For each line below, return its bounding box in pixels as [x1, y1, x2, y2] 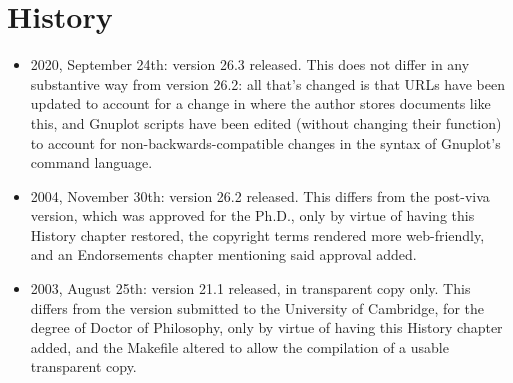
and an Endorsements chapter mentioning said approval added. [30, 244, 417, 265]
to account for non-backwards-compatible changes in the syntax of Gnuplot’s [30, 132, 501, 153]
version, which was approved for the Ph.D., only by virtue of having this [30, 205, 475, 226]
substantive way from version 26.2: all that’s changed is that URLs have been [30, 73, 505, 94]
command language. [30, 152, 153, 173]
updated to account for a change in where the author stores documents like [30, 93, 491, 114]
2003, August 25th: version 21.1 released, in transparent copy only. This [30, 278, 471, 299]
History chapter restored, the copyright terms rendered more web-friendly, [30, 224, 485, 245]
